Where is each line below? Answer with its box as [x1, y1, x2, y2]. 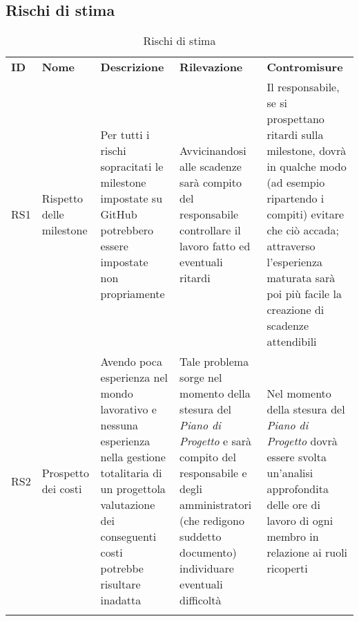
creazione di [266, 302, 324, 318]
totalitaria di [100, 465, 162, 481]
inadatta [100, 592, 142, 609]
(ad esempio [266, 174, 325, 191]
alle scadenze [179, 158, 242, 175]
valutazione [100, 497, 155, 513]
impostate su [100, 190, 163, 207]
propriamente [100, 286, 165, 302]
